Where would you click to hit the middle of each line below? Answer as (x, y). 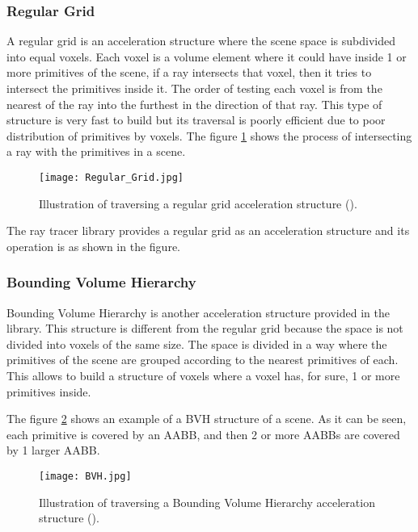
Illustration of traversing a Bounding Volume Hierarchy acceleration (207, 502)
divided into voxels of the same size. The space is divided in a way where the (197, 343)
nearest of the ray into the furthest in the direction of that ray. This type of (194, 104)
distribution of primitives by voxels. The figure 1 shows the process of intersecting (209, 135)
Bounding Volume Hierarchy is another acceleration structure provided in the (198, 312)
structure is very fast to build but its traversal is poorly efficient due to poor (196, 120)
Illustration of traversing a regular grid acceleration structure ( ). (198, 203)
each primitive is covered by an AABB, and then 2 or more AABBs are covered (203, 434)
